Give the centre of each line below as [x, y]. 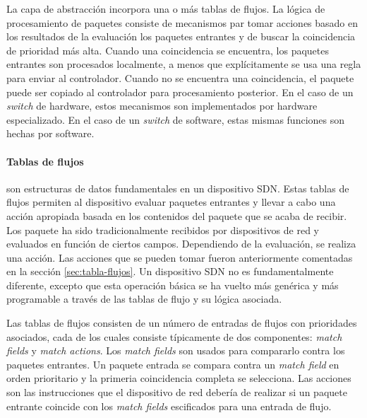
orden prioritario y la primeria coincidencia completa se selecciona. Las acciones [179, 378]
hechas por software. [50, 133]
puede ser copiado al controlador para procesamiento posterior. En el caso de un [180, 92]
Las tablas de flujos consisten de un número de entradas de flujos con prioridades [182, 323]
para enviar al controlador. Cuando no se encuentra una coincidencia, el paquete [180, 77]
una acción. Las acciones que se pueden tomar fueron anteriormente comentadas [180, 257]
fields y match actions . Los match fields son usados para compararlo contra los [176, 350]
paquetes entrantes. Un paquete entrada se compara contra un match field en [173, 364]
